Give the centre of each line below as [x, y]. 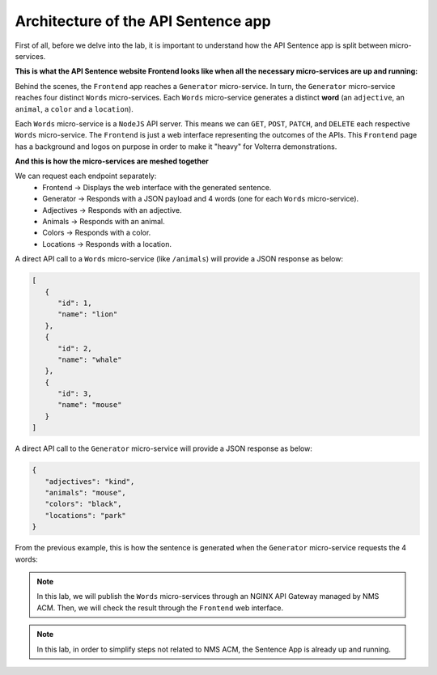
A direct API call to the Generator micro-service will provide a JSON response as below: [164, 448]
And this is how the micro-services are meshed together [112, 161]
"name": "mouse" [90, 405]
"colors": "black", [83, 504]
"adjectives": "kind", [90, 481]
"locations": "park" [86, 515]
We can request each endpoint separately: [86, 176]
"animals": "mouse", [86, 492]
